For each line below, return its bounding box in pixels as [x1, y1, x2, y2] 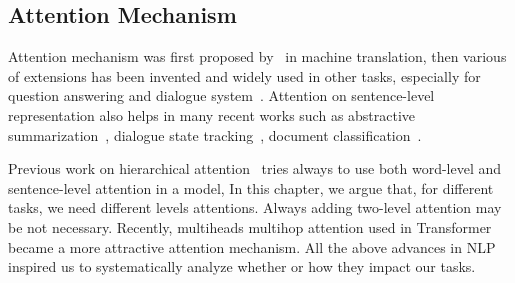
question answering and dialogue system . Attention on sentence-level [8, 85, 435, 106]
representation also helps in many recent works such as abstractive [8, 104, 416, 125]
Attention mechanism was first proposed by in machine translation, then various [8, 46, 507, 67]
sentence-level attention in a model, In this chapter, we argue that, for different [8, 177, 494, 198]
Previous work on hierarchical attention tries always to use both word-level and [8, 158, 502, 179]
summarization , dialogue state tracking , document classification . [8, 124, 422, 145]
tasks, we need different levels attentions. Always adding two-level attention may [8, 197, 502, 218]
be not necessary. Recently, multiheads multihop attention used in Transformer [8, 216, 492, 237]
